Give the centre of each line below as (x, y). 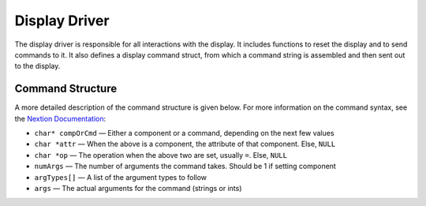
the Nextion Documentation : (60, 118)
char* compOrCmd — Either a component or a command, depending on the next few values (184, 133)
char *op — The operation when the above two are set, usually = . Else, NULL (161, 155)
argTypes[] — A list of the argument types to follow (121, 177)
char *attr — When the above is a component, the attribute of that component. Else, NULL (185, 144)
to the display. (37, 66)
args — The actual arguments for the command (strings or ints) (138, 188)
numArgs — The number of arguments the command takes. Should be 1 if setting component (185, 167)
